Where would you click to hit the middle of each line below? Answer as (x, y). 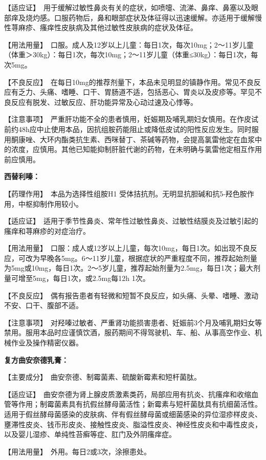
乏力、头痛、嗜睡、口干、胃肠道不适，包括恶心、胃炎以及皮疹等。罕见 (136, 92)
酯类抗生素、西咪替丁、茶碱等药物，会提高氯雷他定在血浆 (158, 139)
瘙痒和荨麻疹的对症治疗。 (47, 231)
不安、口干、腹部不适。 (43, 305)
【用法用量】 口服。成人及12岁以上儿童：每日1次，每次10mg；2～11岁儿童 (129, 44)
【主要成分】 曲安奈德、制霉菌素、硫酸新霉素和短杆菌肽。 (103, 377)
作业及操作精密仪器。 (47, 343)
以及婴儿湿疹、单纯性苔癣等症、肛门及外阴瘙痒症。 (90, 434)
